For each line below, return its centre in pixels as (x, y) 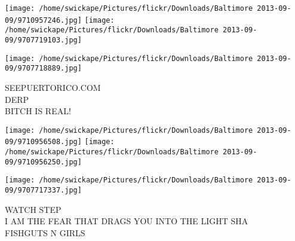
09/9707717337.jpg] (43, 190)
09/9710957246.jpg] (43, 20)
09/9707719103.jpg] (43, 40)
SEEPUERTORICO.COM (53, 87)
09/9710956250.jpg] (43, 162)
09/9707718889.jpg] (43, 68)
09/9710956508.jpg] (43, 142)
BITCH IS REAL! (38, 111)
